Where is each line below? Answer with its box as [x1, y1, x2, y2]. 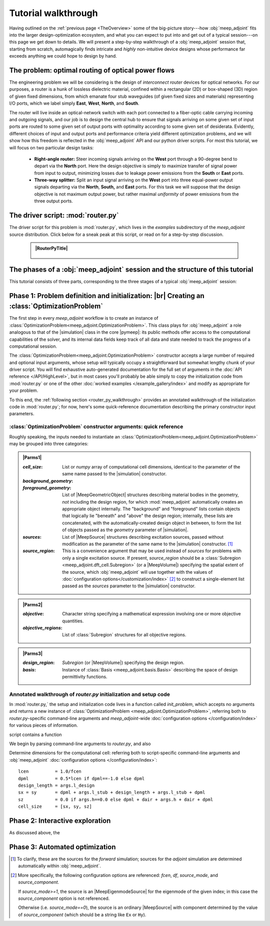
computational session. [9, 343, 57, 349]
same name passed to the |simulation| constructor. [62, 471, 167, 477]
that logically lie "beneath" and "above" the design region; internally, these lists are [62, 513, 233, 519]
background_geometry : [22, 478, 73, 484]
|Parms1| [22, 454, 42, 460]
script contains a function [9, 732, 62, 738]
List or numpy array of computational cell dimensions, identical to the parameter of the [62, 464, 240, 470]
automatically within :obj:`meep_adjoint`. [18, 863, 101, 869]
